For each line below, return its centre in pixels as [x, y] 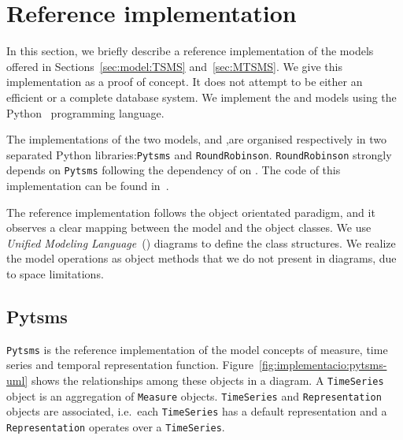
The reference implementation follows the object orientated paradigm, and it [191, 212]
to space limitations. [55, 273]
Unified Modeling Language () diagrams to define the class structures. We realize [201, 242]
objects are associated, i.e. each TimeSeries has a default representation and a [197, 411]
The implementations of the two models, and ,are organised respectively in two [196, 139]
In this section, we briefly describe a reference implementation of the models [190, 51]
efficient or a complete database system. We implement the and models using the [201, 97]
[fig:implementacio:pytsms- [323, 365]
